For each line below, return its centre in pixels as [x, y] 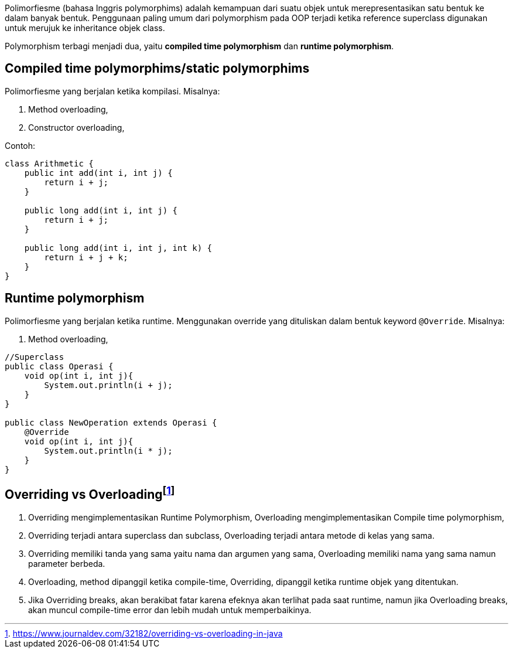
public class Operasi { [59, 366]
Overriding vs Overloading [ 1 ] [90, 493]
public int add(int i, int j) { [98, 173]
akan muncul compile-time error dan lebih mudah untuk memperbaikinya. [170, 610]
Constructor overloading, [76, 127]
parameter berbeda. [67, 563]
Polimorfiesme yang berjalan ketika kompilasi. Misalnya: [112, 91]
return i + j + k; [86, 257]
